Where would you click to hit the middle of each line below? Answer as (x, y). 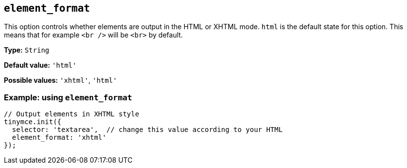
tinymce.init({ (33, 122)
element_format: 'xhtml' (59, 138)
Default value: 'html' (40, 65)
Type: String (27, 50)
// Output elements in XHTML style (72, 114)
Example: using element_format (68, 97)
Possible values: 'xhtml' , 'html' (61, 80)
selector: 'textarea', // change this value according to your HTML (147, 130)
